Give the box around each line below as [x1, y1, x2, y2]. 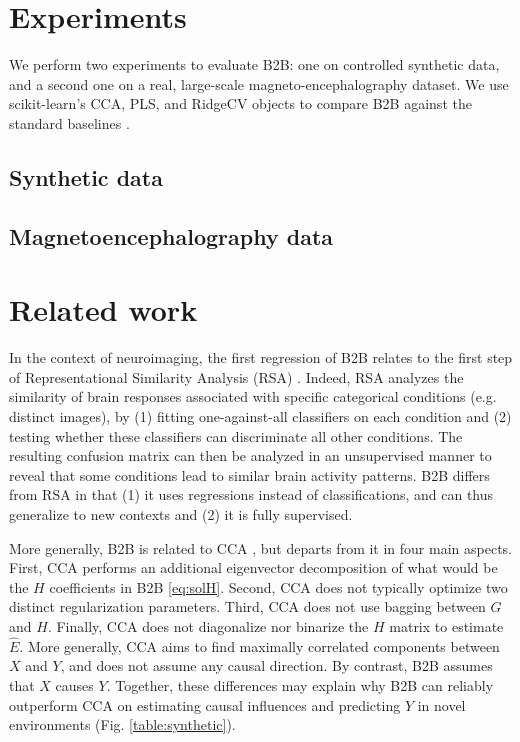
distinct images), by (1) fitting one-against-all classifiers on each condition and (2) [9, 405, 512, 426]
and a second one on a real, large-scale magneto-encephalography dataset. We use [9, 73, 509, 94]
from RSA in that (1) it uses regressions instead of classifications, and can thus [9, 484, 494, 505]
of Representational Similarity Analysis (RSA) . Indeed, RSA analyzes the [9, 366, 464, 387]
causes [55, 674, 94, 695]
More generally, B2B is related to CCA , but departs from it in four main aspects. [9, 537, 512, 558]
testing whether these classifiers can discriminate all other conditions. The [9, 425, 463, 446]
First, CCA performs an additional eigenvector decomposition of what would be [9, 557, 498, 578]
